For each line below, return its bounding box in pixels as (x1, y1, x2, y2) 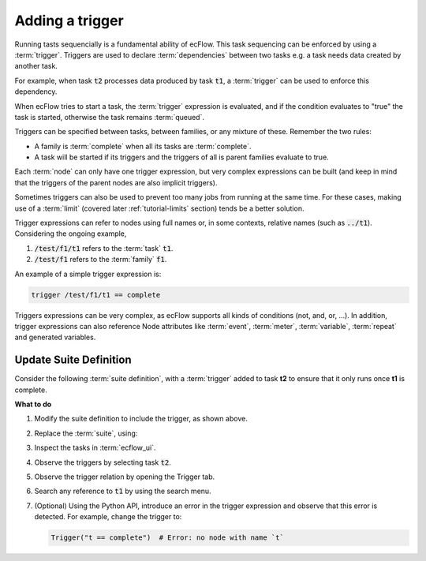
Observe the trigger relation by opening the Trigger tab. (34, 472, 215, 481)
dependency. (14, 87, 58, 96)
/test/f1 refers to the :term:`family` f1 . (34, 255, 167, 264)
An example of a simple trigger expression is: (14, 269, 162, 279)
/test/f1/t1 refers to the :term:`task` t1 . (34, 243, 174, 252)
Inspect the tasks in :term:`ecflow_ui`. (34, 443, 157, 453)
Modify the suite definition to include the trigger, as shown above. (34, 414, 248, 424)
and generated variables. (14, 332, 96, 342)
